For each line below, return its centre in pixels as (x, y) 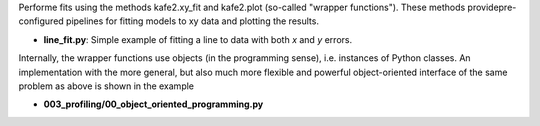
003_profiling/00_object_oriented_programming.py (153, 104)
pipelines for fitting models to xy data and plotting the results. (192, 21)
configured (41, 21)
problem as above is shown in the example (106, 86)
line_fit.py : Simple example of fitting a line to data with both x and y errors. (198, 39)
